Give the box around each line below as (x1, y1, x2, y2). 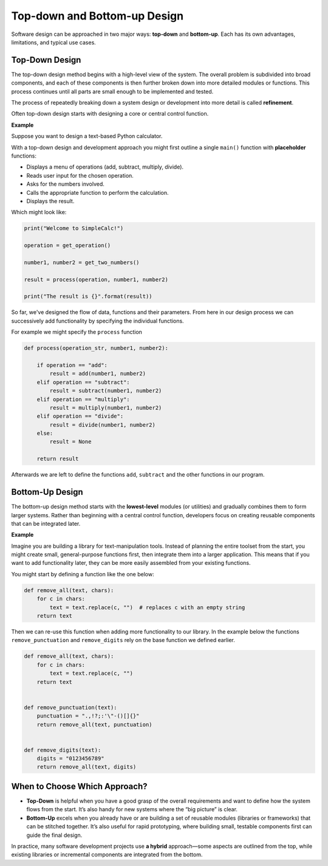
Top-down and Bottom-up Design (11, 9, 184, 23)
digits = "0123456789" (36, 755, 104, 762)
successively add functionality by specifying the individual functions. (11, 317, 185, 324)
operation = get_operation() (24, 242, 111, 249)
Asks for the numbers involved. (26, 180, 104, 188)
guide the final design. (26, 831, 83, 839)
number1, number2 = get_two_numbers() (24, 259, 140, 266)
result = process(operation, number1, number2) (24, 276, 168, 283)
